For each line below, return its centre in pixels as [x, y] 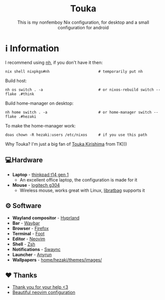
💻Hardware [24, 160]
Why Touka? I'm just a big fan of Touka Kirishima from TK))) [66, 144]
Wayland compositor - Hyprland [46, 217]
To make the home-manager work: [40, 126]
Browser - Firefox [30, 228]
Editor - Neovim [29, 239]
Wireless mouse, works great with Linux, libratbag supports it [82, 190]
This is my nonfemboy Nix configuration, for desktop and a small [83, 22]
